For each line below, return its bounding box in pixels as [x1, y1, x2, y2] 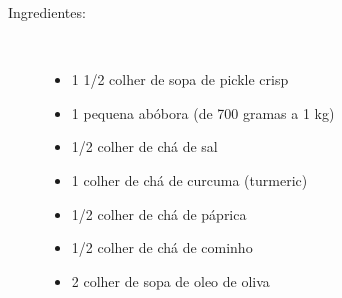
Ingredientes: [8, 2, 86, 22]
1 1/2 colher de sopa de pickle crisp [71, 69, 289, 90]
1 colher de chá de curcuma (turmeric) [71, 169, 308, 190]
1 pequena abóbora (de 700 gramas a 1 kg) [71, 102, 335, 123]
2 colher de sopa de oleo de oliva [71, 270, 270, 291]
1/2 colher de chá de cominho [71, 237, 253, 258]
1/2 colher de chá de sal [71, 136, 218, 157]
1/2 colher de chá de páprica [71, 203, 247, 224]
